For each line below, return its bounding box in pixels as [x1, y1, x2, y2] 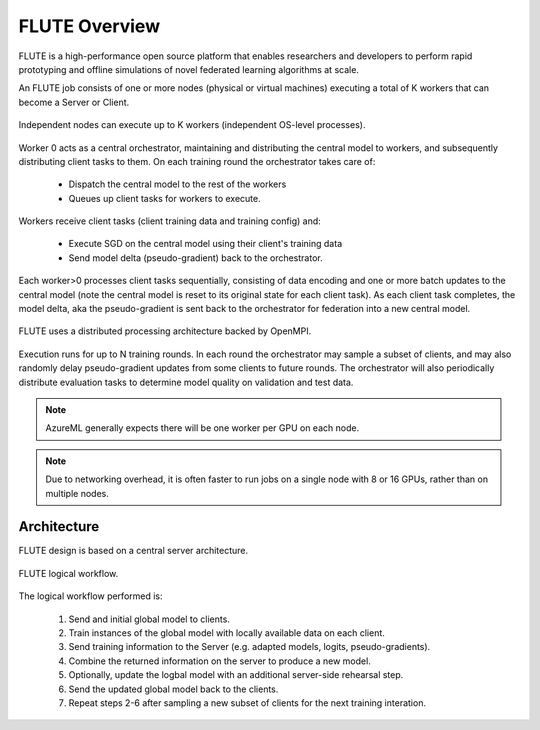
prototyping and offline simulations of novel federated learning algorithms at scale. [18, 63, 360, 75]
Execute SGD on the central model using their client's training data [68, 238, 343, 250]
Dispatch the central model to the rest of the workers [68, 178, 287, 190]
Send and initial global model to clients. [68, 613, 230, 625]
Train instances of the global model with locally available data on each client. [68, 627, 385, 639]
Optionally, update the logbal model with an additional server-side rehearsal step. [68, 669, 404, 681]
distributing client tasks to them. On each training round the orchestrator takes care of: [18, 155, 376, 167]
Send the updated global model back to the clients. [68, 683, 279, 695]
